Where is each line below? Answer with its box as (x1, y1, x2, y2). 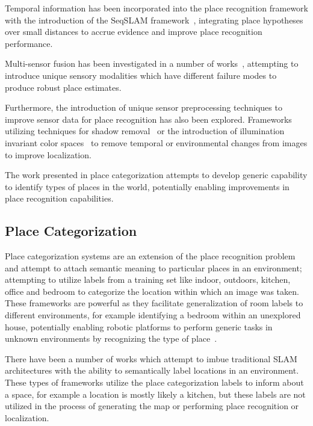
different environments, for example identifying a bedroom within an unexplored (5, 309, 301, 321)
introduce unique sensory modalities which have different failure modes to (5, 69, 277, 81)
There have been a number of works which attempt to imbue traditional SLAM (5, 352, 297, 365)
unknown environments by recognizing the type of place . (5, 332, 217, 345)
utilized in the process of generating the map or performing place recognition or (5, 400, 299, 412)
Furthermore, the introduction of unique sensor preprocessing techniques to (5, 101, 282, 114)
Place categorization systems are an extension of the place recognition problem (5, 250, 296, 262)
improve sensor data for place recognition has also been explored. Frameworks (5, 113, 292, 125)
